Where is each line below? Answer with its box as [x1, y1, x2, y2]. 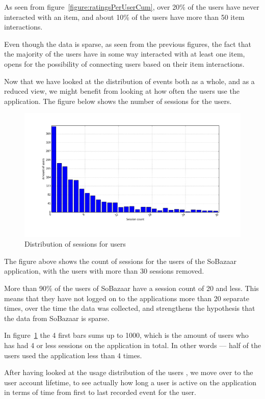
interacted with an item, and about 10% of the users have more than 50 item [4, 11, 245, 22]
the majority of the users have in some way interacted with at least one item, [4, 48, 245, 59]
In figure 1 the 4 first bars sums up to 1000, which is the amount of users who [4, 330, 249, 340]
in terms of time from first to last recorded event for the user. [4, 387, 196, 397]
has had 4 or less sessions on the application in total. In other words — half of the [4, 339, 261, 350]
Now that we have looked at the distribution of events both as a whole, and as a [4, 75, 255, 86]
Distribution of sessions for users [24, 238, 126, 249]
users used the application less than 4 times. [4, 350, 142, 360]
